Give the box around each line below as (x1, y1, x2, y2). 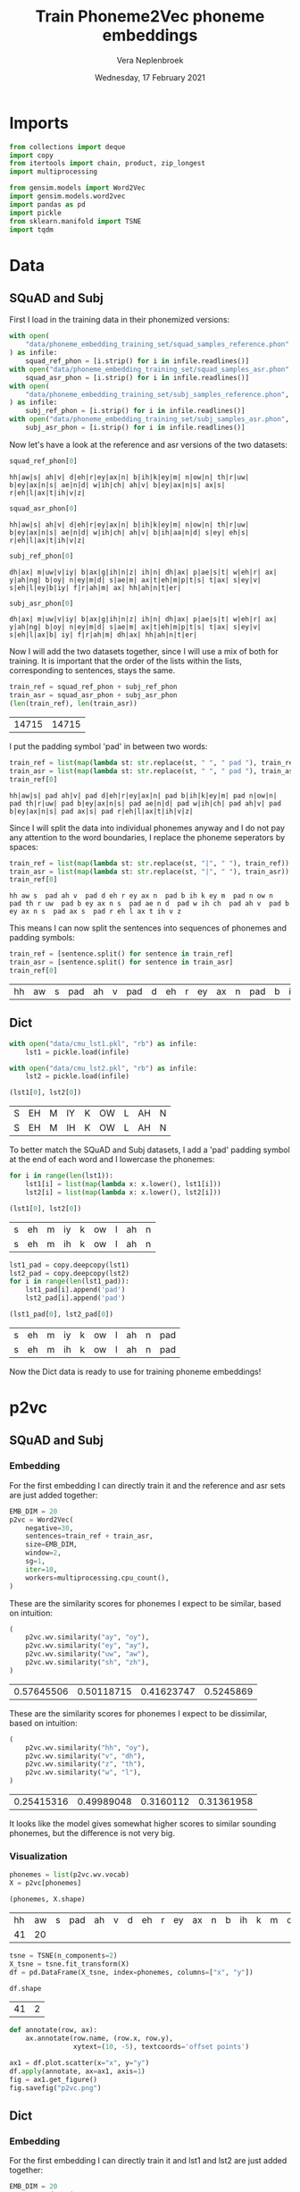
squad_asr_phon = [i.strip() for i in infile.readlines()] (25, 373, 250, 382)
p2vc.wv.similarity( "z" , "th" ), (25, 1759, 146, 1769)
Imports (9, 113, 69, 133)
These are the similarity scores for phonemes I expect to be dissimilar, (9, 1707, 268, 1718)
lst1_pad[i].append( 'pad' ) (25, 1286, 126, 1294)
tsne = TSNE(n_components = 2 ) (9, 1951, 118, 1960)
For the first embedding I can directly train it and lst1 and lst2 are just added (9, 2155, 287, 2166)
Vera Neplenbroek (116, 55, 184, 65)
